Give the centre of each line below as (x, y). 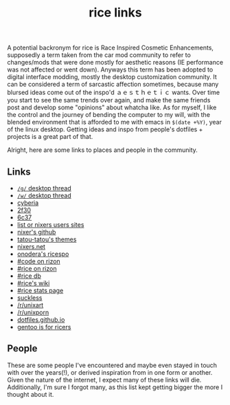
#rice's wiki (33, 283)
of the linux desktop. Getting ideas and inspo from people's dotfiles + (105, 129)
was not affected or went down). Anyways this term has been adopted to (110, 69)
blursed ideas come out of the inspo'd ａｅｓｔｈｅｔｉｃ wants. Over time (114, 92)
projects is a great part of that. (50, 137)
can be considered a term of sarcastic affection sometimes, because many (113, 85)
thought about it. (31, 394)
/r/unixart (30, 305)
